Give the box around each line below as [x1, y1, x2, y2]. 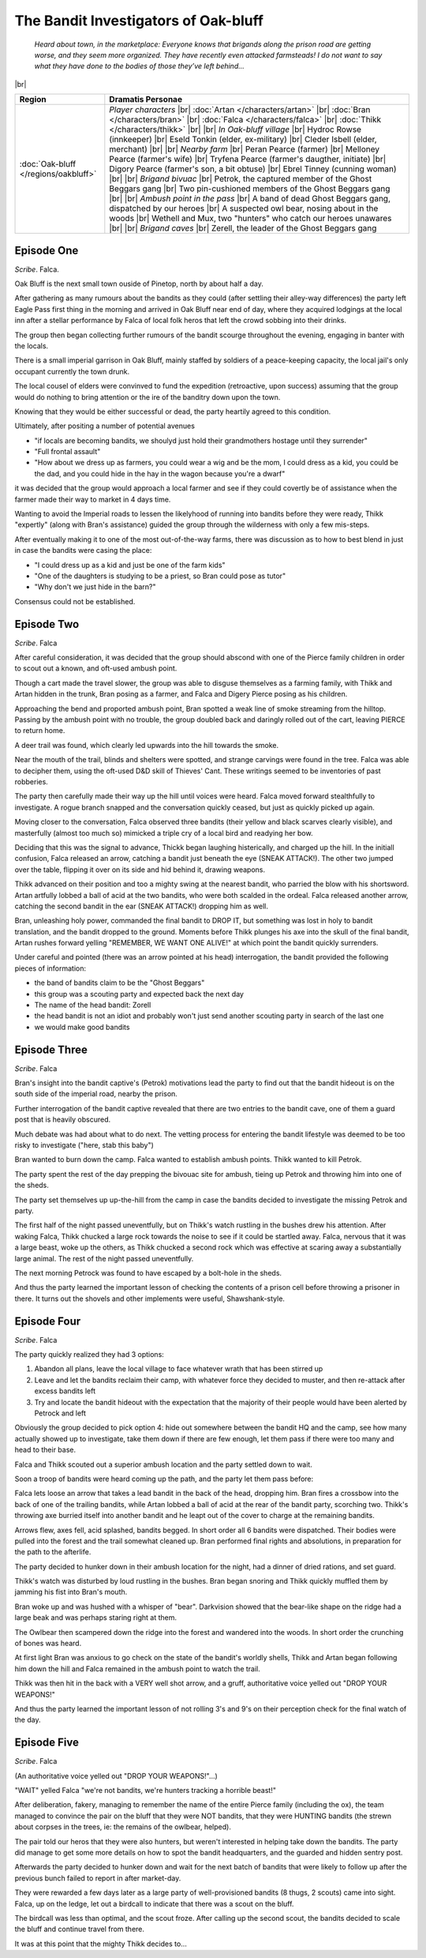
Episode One [14, 243, 79, 257]
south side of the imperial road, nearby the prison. [14, 1089, 177, 1099]
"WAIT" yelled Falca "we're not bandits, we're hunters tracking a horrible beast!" [14, 1786, 276, 1795]
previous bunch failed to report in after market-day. [14, 1873, 181, 1883]
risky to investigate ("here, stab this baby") [14, 1141, 154, 1150]
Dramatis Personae [109, 94, 183, 105]
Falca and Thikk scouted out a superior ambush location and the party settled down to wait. [14, 1460, 313, 1469]
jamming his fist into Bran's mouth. [14, 1588, 128, 1597]
